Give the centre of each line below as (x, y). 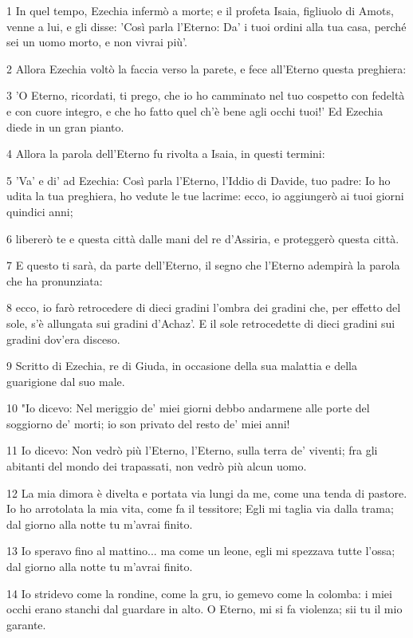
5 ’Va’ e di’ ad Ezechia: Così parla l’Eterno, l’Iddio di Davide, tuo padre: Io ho (199, 180)
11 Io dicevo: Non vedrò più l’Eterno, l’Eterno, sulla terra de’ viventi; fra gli (192, 450)
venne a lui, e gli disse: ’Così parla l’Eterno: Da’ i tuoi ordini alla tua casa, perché (206, 26)
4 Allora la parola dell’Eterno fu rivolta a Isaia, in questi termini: (166, 154)
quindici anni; (40, 211)
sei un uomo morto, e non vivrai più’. (97, 42)
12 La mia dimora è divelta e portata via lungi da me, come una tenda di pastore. (207, 492)
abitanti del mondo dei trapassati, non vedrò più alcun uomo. (157, 466)
